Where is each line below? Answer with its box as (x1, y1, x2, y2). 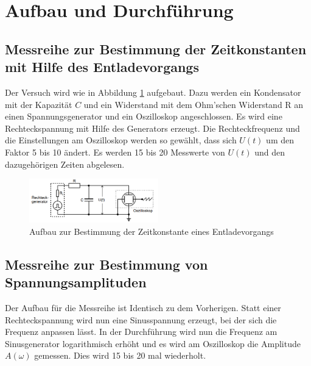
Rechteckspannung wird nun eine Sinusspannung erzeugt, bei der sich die (5, 313, 277, 326)
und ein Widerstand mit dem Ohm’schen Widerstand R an (83, 98, 304, 110)
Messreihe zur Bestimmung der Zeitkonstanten (5, 39, 307, 58)
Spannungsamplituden (5, 273, 147, 292)
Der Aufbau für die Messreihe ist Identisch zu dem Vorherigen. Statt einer (5, 301, 281, 314)
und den (254, 145, 285, 158)
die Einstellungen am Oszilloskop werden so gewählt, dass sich (5, 134, 237, 146)
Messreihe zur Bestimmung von (5, 254, 208, 273)
